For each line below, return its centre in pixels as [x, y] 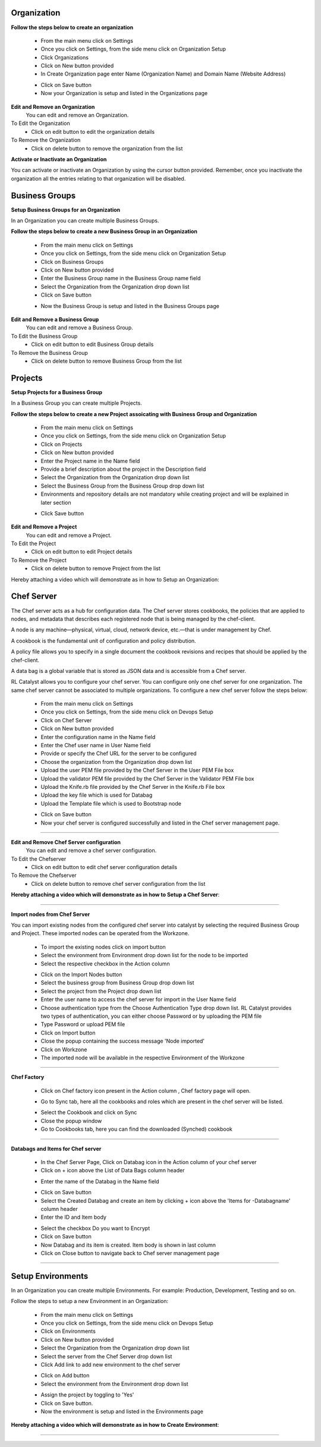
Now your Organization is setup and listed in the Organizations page [124, 93]
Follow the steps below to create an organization [72, 27]
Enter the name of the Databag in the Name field [100, 1181]
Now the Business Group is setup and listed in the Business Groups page [130, 306]
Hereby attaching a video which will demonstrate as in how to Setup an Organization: [115, 579]
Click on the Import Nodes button [81, 974]
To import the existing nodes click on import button [103, 947]
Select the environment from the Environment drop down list [114, 1384]
